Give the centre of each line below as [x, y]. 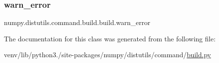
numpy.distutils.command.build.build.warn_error [77, 22]
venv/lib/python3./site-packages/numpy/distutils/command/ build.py [108, 55]
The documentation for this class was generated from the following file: [110, 38]
